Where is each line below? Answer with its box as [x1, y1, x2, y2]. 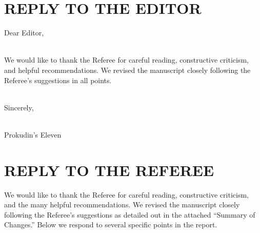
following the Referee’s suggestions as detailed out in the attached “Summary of [4, 209, 255, 220]
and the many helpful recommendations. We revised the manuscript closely [4, 199, 240, 210]
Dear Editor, [4, 27, 44, 38]
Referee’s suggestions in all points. [4, 74, 112, 85]
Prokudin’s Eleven [4, 129, 62, 140]
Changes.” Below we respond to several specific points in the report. [4, 219, 217, 230]
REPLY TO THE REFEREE [4, 159, 214, 180]
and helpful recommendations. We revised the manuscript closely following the [4, 64, 251, 75]
